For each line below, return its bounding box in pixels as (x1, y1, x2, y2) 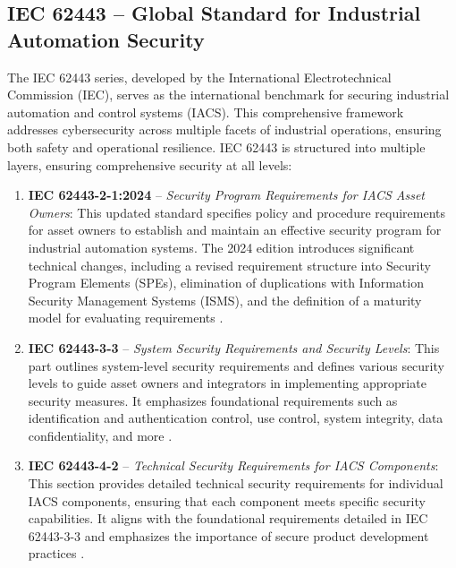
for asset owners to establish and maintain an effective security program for (28, 220, 442, 239)
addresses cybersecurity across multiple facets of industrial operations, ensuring (7, 120, 442, 139)
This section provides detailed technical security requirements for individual (28, 474, 443, 493)
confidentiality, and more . (28, 426, 173, 444)
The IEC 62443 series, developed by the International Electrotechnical (7, 67, 392, 86)
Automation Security (7, 25, 205, 53)
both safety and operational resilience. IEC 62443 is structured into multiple (7, 137, 426, 156)
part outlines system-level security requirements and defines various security (28, 356, 444, 374)
